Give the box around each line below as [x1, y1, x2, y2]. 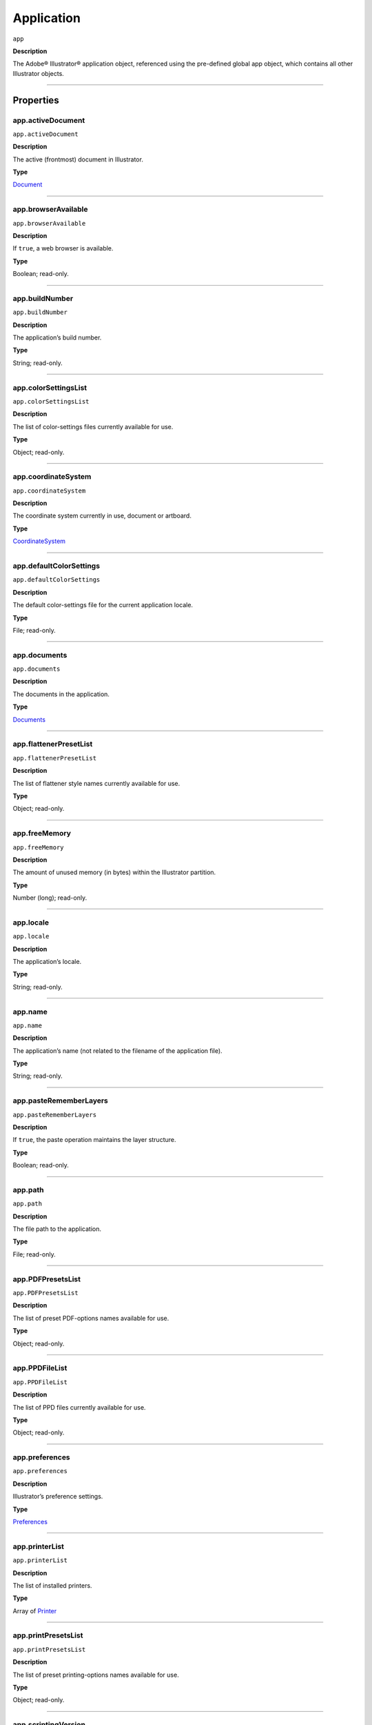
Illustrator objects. [12, 69, 65, 77]
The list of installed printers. [12, 1581, 92, 1590]
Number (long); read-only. [12, 894, 87, 902]
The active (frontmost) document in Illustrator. [12, 155, 144, 164]
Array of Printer [12, 1606, 57, 1615]
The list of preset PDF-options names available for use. [12, 1314, 169, 1322]
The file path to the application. [12, 1225, 102, 1233]
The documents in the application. [12, 690, 110, 698]
